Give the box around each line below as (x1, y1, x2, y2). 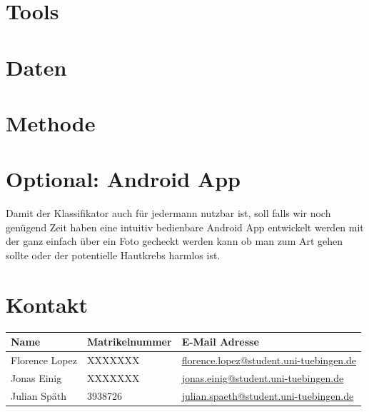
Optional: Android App (6, 164, 241, 194)
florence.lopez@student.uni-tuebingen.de (181, 353, 357, 368)
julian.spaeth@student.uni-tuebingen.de (181, 388, 354, 403)
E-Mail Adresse (181, 334, 259, 349)
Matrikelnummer (86, 334, 172, 349)
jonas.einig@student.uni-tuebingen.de (181, 370, 344, 385)
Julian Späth (11, 388, 67, 403)
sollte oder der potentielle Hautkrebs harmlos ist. (6, 248, 221, 263)
